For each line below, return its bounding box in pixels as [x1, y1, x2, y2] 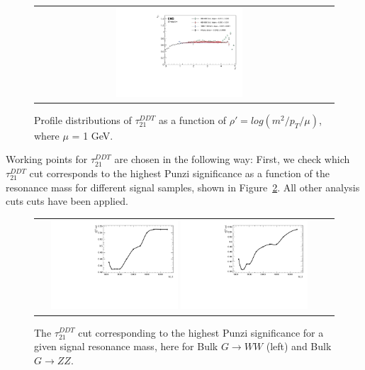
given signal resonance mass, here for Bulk [34, 339, 218, 354]
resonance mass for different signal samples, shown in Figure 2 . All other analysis [6, 179, 360, 194]
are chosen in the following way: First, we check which [114, 152, 350, 167]
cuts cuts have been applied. [6, 194, 128, 208]
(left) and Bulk [266, 339, 332, 354]
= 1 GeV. [72, 128, 113, 142]
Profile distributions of [34, 112, 132, 127]
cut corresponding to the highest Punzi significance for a [78, 325, 324, 340]
